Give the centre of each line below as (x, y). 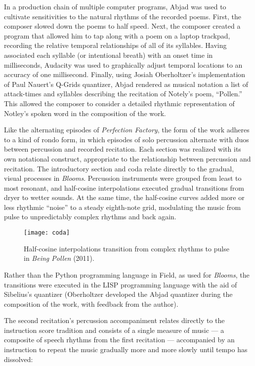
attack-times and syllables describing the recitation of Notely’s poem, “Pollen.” (123, 94)
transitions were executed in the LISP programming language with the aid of (121, 284)
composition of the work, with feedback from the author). (91, 304)
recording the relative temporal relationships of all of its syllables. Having (115, 45)
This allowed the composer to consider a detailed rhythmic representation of (119, 103)
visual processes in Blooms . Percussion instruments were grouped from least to (123, 178)
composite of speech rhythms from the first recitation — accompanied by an (119, 340)
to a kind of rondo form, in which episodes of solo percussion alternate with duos (127, 139)
